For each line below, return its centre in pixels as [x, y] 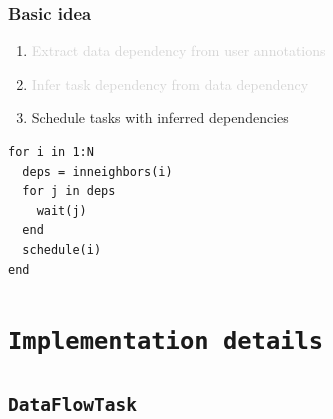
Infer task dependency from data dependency [170, 83]
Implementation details [166, 341]
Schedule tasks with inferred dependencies [160, 117]
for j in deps [69, 191]
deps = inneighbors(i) [97, 171]
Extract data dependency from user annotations [178, 50]
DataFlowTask [72, 405]
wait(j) [61, 210]
